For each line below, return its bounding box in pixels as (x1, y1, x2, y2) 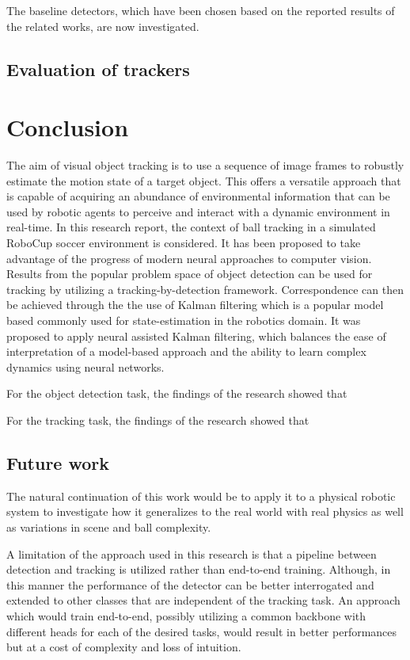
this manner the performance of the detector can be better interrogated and (6, 576, 374, 593)
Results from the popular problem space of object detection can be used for (6, 265, 373, 282)
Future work (6, 450, 110, 475)
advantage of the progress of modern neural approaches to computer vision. (6, 250, 372, 266)
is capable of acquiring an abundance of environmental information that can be (6, 188, 390, 204)
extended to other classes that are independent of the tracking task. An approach (6, 592, 401, 608)
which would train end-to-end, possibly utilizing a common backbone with (6, 607, 366, 624)
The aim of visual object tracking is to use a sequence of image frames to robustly (6, 157, 404, 174)
